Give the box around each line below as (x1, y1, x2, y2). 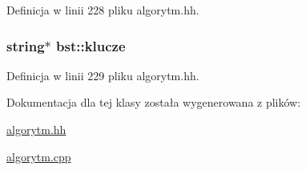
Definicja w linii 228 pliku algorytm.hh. (6, 2, 199, 18)
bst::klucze (56, 35, 126, 55)
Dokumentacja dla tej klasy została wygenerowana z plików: (6, 94, 301, 111)
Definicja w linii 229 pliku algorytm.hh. (6, 67, 199, 83)
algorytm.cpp (6, 148, 71, 164)
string (6, 35, 45, 55)
